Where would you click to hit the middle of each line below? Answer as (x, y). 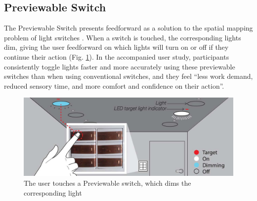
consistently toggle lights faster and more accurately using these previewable (120, 66)
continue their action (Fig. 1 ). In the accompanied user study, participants (117, 56)
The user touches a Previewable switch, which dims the (107, 183)
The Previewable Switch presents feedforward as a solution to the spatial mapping (128, 28)
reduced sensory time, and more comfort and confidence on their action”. (114, 85)
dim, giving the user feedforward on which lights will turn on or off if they (116, 47)
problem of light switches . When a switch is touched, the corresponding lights (123, 37)
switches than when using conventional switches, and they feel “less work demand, (128, 76)
